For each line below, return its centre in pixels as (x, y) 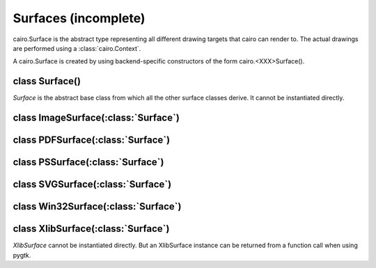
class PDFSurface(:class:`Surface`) (92, 140)
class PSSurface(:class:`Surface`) (88, 163)
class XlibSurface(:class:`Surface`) (91, 229)
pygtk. (22, 255)
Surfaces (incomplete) (79, 18)
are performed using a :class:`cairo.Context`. (77, 48)
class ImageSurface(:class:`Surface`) (96, 118)
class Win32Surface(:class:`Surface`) (97, 206)
